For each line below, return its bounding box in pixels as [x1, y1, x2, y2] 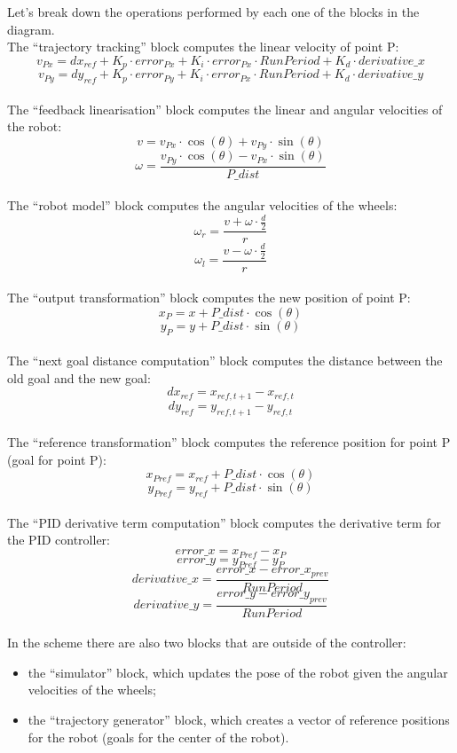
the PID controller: [7, 530, 110, 549]
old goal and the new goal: [7, 368, 151, 387]
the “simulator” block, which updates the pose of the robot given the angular [28, 663, 448, 681]
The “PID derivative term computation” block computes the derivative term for [7, 513, 442, 531]
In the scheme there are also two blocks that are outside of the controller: [7, 633, 406, 652]
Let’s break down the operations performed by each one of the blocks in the [7, 3, 420, 20]
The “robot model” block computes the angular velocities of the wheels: [7, 196, 398, 215]
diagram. [7, 20, 55, 38]
